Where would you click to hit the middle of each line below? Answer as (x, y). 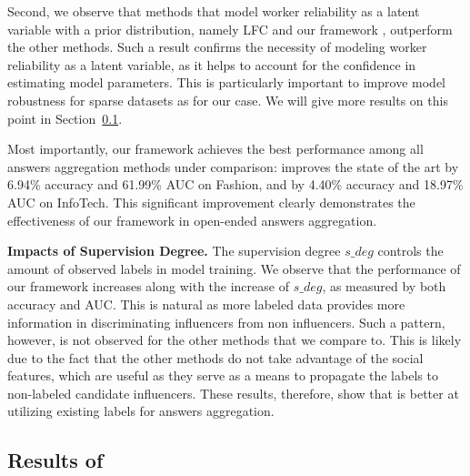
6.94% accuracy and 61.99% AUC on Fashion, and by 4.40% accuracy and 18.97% (235, 184)
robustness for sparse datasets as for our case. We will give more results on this (228, 100)
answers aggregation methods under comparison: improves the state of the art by (233, 166)
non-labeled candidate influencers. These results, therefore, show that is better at (233, 393)
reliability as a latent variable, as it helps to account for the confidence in (212, 64)
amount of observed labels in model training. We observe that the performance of (234, 268)
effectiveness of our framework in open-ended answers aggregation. (192, 220)
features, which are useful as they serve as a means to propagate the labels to (223, 375)
